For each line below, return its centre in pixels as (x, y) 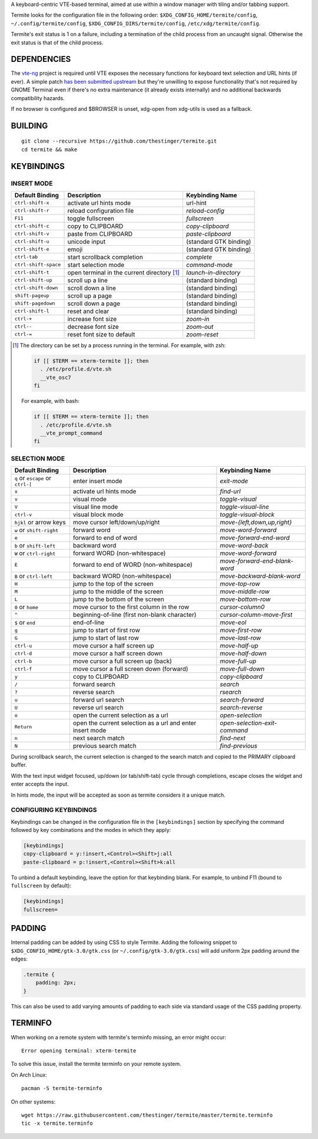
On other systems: (33, 1101)
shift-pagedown (35, 303)
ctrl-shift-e (32, 250)
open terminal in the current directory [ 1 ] (123, 272)
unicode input (87, 242)
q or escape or (33, 478)
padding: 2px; (56, 983)
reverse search (94, 692)
